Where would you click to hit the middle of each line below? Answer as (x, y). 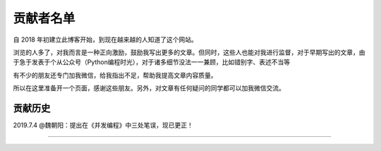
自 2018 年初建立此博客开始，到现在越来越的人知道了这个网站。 (105, 40)
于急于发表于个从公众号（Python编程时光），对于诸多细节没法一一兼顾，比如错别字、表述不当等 (152, 62)
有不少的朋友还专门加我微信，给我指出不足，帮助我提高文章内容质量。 (115, 75)
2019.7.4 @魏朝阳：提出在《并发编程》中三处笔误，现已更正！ (103, 125)
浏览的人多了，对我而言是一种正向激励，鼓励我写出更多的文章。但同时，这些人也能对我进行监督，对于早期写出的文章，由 (189, 52)
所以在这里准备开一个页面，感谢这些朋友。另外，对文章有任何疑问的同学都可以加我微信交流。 (149, 88)
